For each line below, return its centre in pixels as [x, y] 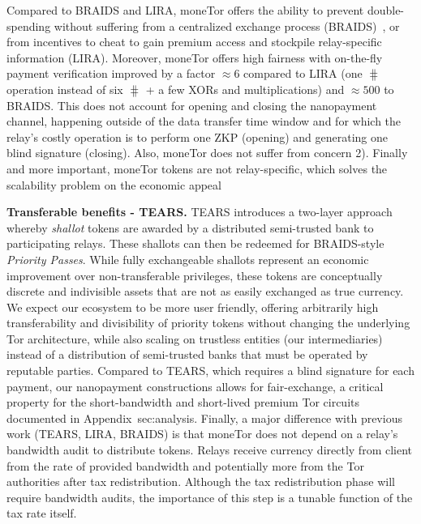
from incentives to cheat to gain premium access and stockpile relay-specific [194, 42]
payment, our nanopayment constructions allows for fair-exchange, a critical [195, 386]
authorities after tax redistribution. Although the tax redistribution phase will [201, 481]
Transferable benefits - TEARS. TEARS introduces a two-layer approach [200, 212]
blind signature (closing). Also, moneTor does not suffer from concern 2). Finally [207, 153]
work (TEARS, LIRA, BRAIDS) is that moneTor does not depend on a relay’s [202, 434]
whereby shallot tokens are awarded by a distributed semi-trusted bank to [190, 227]
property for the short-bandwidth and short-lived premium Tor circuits [183, 402]
